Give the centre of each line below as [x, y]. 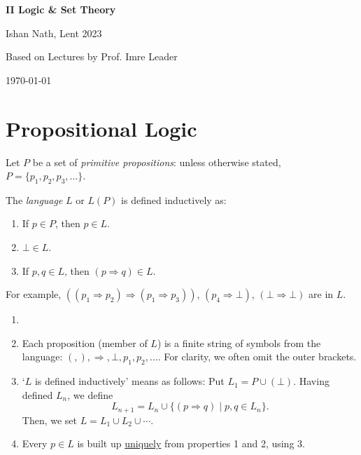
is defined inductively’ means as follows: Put [129, 381]
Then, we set [50, 420]
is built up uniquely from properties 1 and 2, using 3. [191, 443]
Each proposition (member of [85, 342]
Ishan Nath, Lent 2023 [54, 33]
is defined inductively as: [174, 199]
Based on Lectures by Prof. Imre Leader [92, 56]
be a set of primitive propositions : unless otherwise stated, [157, 162]
